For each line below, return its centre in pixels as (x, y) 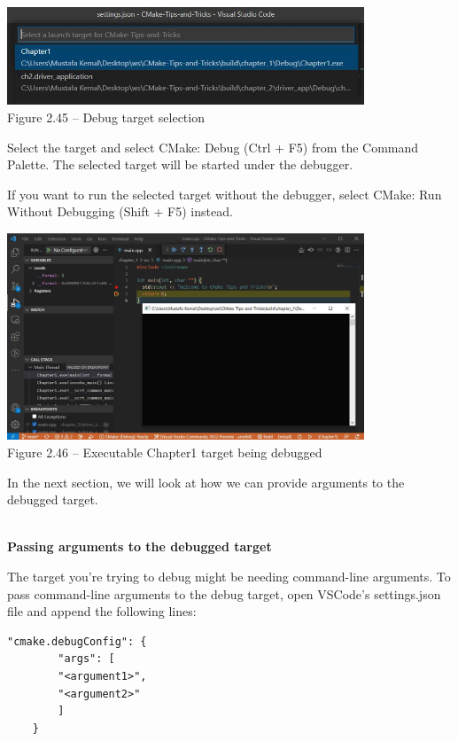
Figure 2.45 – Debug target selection (106, 117)
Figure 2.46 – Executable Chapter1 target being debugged (165, 452)
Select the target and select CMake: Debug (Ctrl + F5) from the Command (213, 147)
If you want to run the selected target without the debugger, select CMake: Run (225, 194)
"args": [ (86, 659)
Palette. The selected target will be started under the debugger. (180, 164)
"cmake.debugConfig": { (77, 641)
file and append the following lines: (102, 611)
